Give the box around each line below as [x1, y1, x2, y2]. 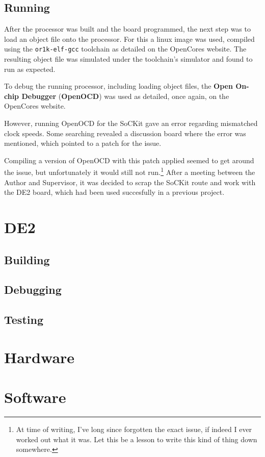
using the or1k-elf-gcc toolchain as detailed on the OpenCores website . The [4, 43, 247, 54]
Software [4, 387, 66, 408]
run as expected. [4, 63, 56, 74]
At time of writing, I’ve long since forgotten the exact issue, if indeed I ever [16, 424, 252, 435]
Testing [4, 312, 43, 327]
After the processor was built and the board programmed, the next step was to [4, 23, 251, 34]
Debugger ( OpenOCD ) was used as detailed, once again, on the [21, 90, 229, 101]
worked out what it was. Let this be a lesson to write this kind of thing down [16, 434, 257, 444]
